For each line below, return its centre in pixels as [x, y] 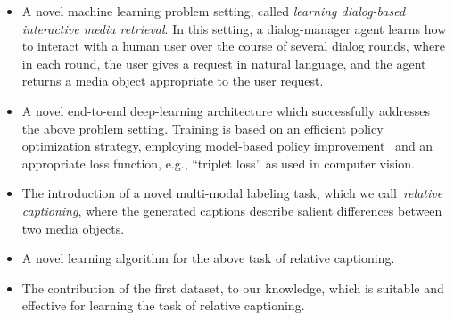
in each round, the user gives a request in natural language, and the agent [224, 63]
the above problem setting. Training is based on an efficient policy [202, 128]
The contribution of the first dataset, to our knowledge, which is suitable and [233, 287]
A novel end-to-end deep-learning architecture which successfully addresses [226, 110]
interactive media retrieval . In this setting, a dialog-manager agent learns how [234, 28]
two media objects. [73, 228]
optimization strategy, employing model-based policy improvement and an [227, 146]
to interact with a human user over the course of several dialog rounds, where [234, 46]
